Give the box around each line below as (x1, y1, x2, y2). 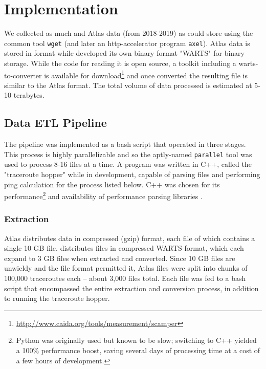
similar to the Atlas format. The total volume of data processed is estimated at (4, 79, 252, 90)
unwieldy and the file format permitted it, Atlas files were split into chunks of (4, 263, 248, 273)
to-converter (4, 70, 42, 80)
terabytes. (13, 90, 45, 100)
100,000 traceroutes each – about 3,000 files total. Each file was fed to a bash (4, 273, 246, 284)
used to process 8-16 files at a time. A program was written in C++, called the (4, 159, 252, 169)
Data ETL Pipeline (4, 115, 107, 131)
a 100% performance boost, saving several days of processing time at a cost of (16, 345, 260, 356)
